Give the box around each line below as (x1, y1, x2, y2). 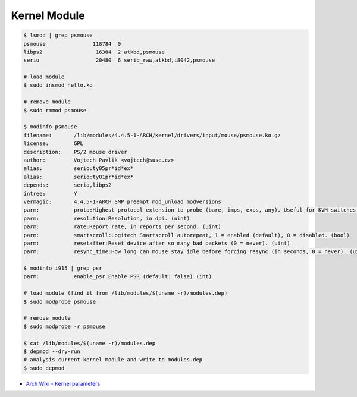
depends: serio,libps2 (23, 182, 112, 188)
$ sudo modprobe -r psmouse (23, 323, 105, 330)
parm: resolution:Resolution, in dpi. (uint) (23, 215, 190, 222)
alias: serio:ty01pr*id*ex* (23, 173, 134, 180)
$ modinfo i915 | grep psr (23, 265, 102, 272)
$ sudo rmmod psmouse (23, 107, 87, 114)
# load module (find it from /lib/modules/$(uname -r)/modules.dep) (23, 290, 228, 297)
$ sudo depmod (23, 364, 65, 371)
